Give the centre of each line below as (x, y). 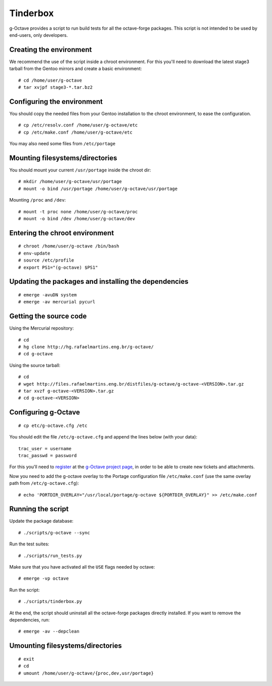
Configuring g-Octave (45, 413)
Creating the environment (51, 50)
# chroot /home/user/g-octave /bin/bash (69, 246)
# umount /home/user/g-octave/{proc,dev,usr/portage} (86, 673)
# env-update (34, 253)
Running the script (39, 509)
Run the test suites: (29, 544)
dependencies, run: (29, 619)
